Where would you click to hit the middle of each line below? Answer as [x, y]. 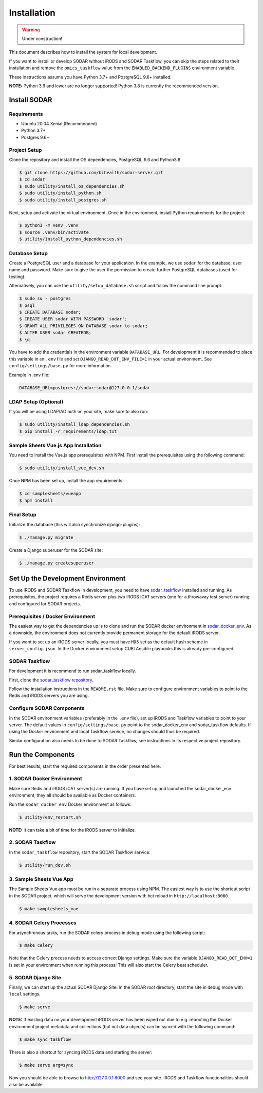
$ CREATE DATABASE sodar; [50, 312]
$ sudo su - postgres [45, 298]
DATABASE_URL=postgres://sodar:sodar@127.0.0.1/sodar [85, 388]
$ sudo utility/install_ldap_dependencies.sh [75, 425]
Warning [31, 30]
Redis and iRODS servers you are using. [49, 696]
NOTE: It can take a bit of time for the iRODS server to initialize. [72, 830]
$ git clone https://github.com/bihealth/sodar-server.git [91, 172]
